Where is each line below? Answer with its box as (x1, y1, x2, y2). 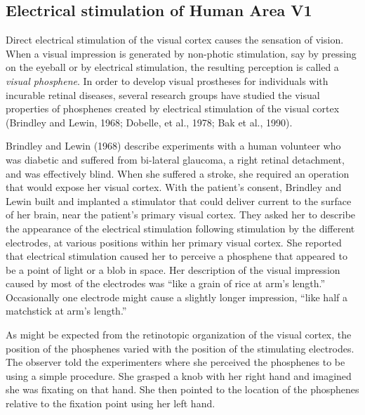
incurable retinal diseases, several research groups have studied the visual (6, 87, 320, 102)
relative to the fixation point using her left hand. (6, 396, 215, 411)
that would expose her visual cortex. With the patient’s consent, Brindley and (6, 180, 342, 195)
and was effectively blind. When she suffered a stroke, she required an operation (6, 166, 350, 180)
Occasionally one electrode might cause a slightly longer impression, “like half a (6, 289, 347, 304)
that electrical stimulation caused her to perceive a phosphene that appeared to (6, 249, 347, 263)
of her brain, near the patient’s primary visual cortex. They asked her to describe (6, 207, 356, 222)
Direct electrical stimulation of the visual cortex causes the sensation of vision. (6, 32, 344, 47)
